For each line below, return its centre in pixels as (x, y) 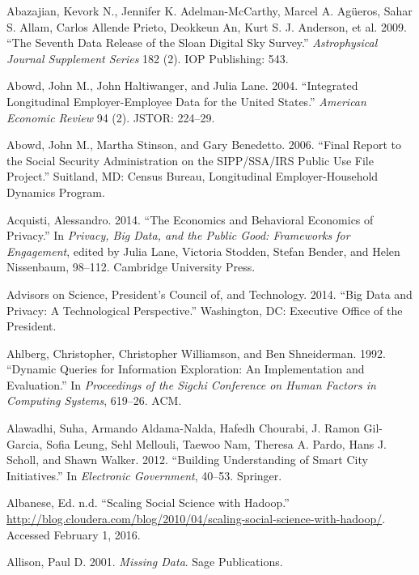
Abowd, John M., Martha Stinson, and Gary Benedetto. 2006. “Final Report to (204, 145)
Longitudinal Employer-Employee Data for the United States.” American (186, 101)
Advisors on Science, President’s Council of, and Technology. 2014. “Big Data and (209, 294)
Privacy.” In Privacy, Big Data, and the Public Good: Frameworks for (178, 235)
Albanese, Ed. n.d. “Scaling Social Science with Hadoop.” (148, 503)
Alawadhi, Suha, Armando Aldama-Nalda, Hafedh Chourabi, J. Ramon (183, 428)
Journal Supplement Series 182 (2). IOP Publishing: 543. (148, 58)
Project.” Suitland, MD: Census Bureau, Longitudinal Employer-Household (193, 176)
